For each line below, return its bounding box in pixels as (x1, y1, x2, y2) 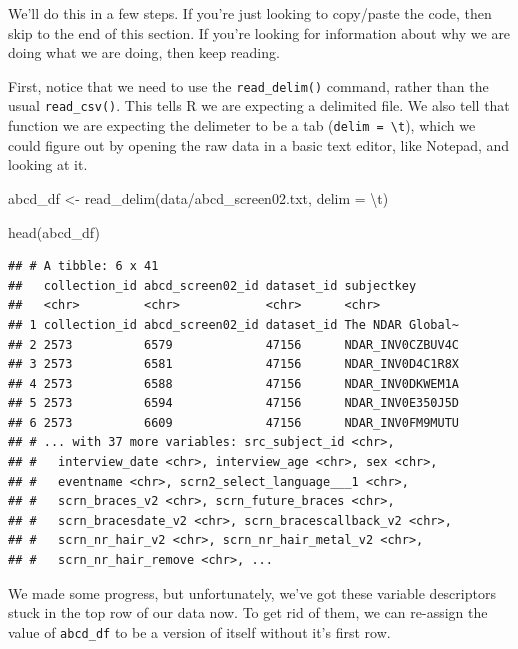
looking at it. (8, 154, 88, 175)
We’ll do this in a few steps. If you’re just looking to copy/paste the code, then (8, 3, 492, 23)
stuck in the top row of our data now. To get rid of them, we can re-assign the (8, 602, 488, 623)
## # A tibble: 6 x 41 (8, 259, 159, 274)
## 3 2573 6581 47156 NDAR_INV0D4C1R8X (8, 357, 460, 372)
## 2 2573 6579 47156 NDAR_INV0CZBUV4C (8, 337, 460, 352)
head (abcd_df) (8, 221, 100, 242)
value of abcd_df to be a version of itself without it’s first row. (8, 621, 391, 642)
